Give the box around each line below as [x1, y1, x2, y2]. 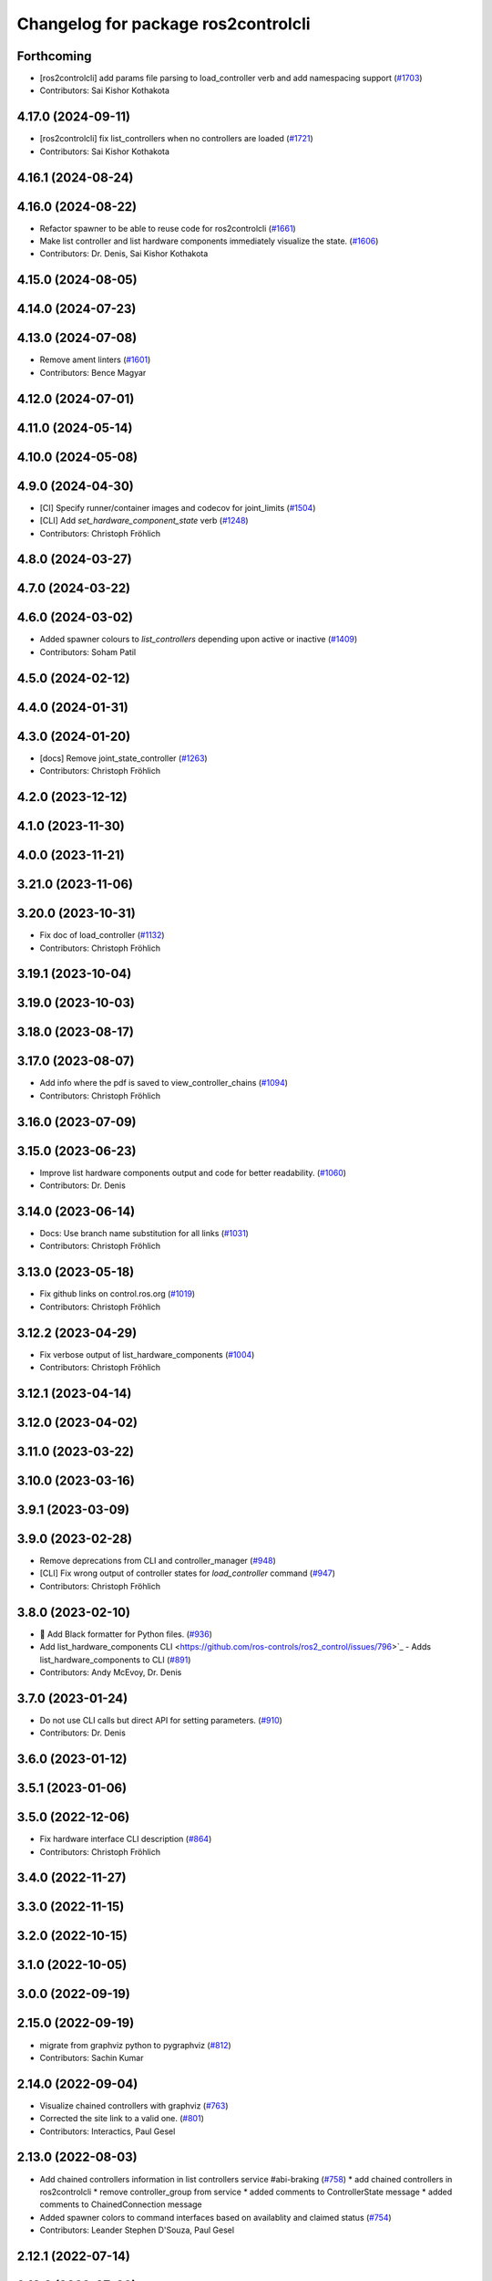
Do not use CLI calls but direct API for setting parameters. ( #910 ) [39, 1714, 282, 1725]
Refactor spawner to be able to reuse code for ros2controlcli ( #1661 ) [39, 223, 296, 234]
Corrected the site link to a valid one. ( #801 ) [39, 2113, 204, 2124]
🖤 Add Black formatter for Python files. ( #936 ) [39, 1629, 213, 1640]
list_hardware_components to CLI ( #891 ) [39, 1654, 191, 1665]
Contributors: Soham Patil [39, 646, 137, 657]
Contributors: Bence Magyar [39, 367, 147, 378]
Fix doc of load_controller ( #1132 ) [39, 930, 165, 941]
